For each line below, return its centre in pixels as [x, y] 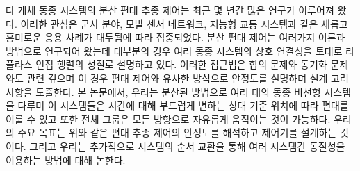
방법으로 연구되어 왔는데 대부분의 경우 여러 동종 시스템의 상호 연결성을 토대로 [174, 50]
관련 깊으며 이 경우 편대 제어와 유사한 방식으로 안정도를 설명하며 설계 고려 [188, 78]
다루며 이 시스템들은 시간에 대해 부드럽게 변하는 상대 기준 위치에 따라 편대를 [183, 105]
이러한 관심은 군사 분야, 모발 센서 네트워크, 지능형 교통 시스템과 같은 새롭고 [184, 23]
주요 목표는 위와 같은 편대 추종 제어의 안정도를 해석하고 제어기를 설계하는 [177, 132]
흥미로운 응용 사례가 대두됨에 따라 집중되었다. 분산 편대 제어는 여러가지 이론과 [175, 37]
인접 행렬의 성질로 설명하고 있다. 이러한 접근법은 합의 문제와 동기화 [181, 64]
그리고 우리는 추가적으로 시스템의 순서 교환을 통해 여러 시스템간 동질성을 [187, 146]
